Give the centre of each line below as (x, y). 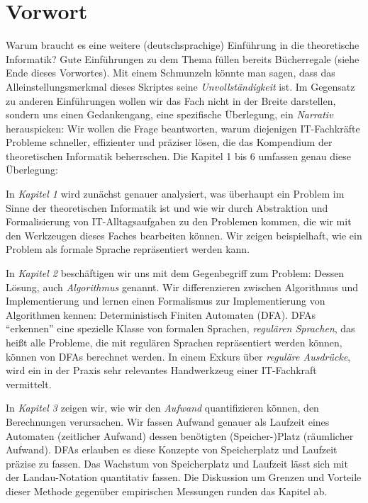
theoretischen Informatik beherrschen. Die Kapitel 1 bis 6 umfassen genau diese (178, 156)
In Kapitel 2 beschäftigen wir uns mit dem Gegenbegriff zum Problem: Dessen (175, 273)
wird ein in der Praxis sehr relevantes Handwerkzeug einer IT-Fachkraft (161, 370)
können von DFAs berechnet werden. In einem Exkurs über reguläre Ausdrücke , (178, 356)
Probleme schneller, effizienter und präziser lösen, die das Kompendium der (169, 142)
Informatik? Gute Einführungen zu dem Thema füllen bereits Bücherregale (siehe (183, 58)
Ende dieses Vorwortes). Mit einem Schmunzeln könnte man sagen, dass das (171, 73)
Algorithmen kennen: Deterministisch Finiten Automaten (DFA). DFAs (161, 314)
